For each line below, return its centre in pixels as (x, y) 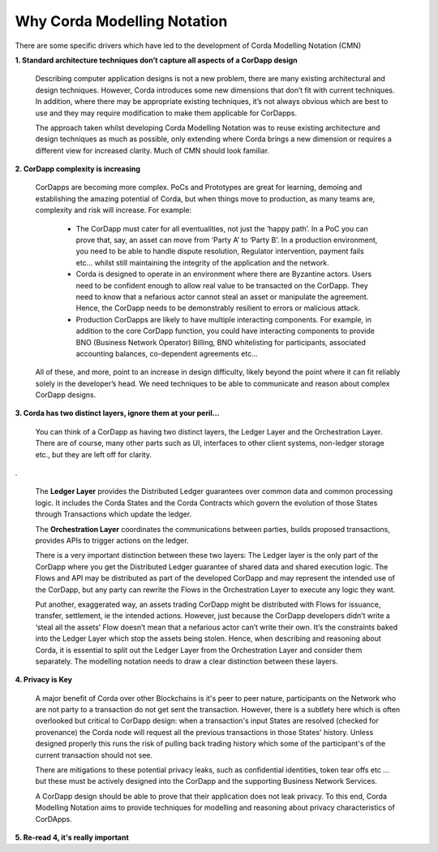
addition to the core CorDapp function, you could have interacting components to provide (225, 331)
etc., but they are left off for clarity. (94, 454)
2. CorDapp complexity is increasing (78, 169)
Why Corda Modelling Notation (121, 21)
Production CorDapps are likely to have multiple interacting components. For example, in (224, 319)
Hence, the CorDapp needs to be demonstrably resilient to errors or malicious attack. (218, 308)
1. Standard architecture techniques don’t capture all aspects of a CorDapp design (156, 60)
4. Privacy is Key (44, 680)
